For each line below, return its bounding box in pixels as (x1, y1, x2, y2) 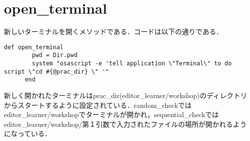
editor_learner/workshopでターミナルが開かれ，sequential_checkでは (4, 109, 219, 120)
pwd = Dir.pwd (32, 52, 78, 59)
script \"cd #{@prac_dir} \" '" (4, 68, 109, 75)
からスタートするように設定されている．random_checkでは (4, 100, 192, 110)
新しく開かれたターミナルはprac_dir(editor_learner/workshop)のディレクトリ (4, 90, 248, 100)
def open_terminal (4, 43, 64, 51)
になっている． (4, 128, 52, 139)
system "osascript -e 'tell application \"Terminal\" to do (32, 60, 232, 67)
